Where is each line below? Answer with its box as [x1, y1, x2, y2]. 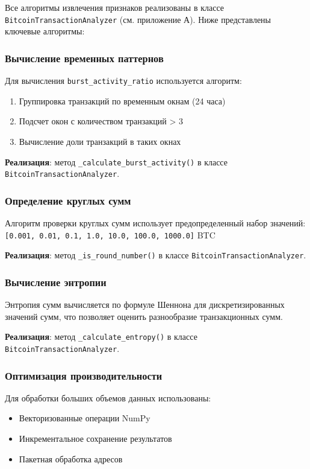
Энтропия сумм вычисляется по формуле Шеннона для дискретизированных [5, 298, 285, 311]
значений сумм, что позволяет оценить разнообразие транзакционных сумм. [5, 310, 283, 322]
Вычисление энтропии [5, 274, 107, 289]
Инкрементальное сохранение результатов [19, 432, 172, 445]
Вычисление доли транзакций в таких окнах [19, 135, 181, 147]
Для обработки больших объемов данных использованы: [5, 391, 211, 404]
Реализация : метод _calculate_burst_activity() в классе [5, 155, 228, 168]
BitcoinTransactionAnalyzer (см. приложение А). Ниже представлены [5, 13, 271, 25]
